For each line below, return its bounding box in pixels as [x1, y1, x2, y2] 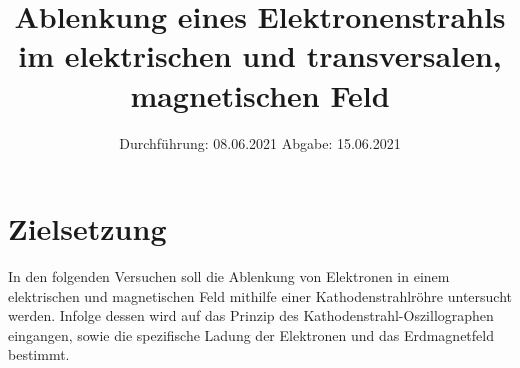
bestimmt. [8, 344, 70, 365]
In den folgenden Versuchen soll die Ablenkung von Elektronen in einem [8, 266, 450, 287]
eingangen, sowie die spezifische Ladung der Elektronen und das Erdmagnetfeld [8, 324, 494, 345]
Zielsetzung [8, 208, 167, 249]
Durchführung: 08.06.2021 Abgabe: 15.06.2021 [119, 132, 401, 153]
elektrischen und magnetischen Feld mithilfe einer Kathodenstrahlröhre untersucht [8, 285, 512, 306]
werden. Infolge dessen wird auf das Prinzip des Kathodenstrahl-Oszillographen [8, 305, 494, 326]
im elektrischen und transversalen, [18, 35, 502, 76]
